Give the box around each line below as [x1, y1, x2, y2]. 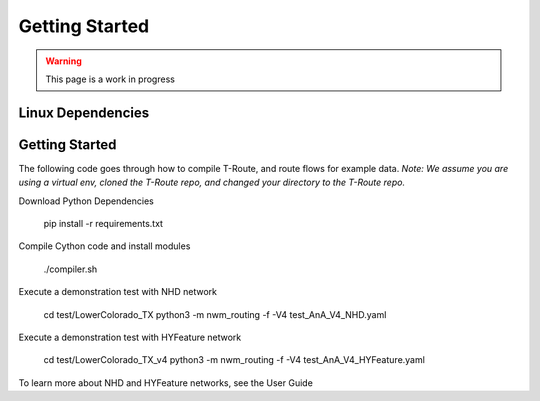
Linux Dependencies [18, 104, 150, 121]
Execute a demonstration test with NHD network [18, 286, 218, 298]
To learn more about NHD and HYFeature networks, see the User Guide [18, 376, 314, 389]
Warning [45, 55, 82, 67]
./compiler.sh [43, 263, 98, 275]
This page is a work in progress [45, 73, 175, 85]
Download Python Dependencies [18, 195, 154, 207]
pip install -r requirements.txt [43, 218, 164, 230]
